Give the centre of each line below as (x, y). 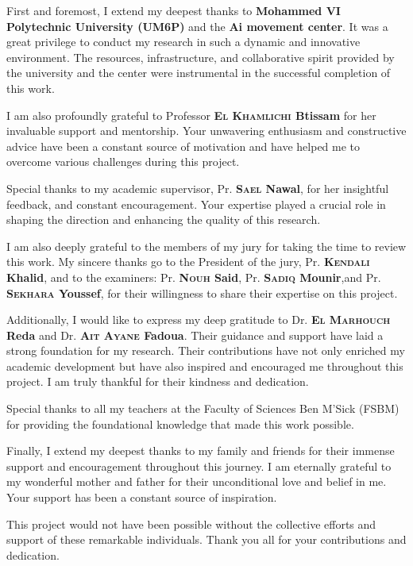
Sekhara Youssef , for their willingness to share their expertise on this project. (202, 293)
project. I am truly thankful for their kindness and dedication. (158, 381)
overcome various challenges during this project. (123, 162)
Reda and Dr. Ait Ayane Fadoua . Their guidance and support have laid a (195, 335)
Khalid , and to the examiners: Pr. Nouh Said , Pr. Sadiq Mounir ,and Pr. (194, 277)
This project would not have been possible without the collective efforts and (191, 524)
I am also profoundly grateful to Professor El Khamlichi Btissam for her (191, 115)
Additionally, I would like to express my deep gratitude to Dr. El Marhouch (199, 320)
